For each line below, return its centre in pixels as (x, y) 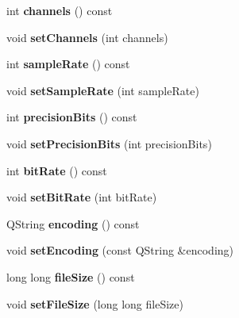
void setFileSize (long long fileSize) (95, 303)
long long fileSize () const (71, 276)
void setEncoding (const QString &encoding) (120, 250)
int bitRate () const (57, 170)
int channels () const (60, 10)
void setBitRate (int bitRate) (82, 197)
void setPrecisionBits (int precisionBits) (109, 143)
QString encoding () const (73, 223)
